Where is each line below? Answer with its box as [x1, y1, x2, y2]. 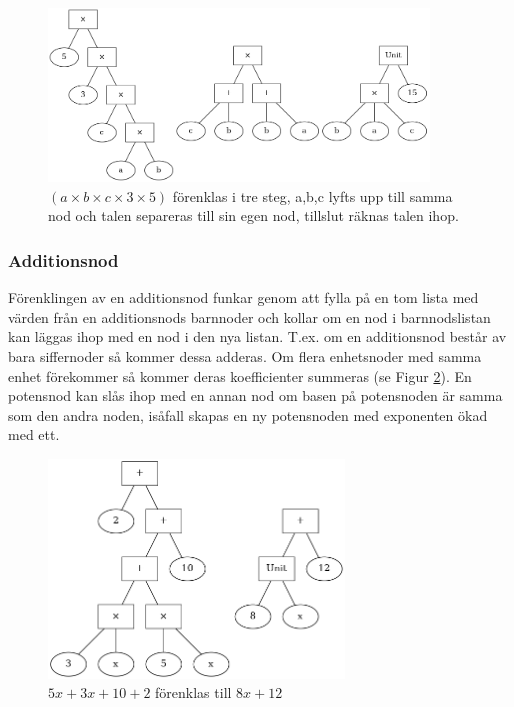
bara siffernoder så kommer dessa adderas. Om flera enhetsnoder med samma [8, 346, 482, 367]
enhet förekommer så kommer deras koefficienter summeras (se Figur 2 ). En [8, 365, 472, 386]
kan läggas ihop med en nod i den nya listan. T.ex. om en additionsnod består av [8, 326, 507, 347]
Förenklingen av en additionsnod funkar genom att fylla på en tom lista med [8, 287, 479, 308]
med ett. [8, 424, 60, 445]
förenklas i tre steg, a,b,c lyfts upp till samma [172, 185, 453, 206]
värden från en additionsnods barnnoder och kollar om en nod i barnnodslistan [8, 306, 491, 327]
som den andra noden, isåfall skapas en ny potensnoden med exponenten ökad [8, 404, 488, 425]
